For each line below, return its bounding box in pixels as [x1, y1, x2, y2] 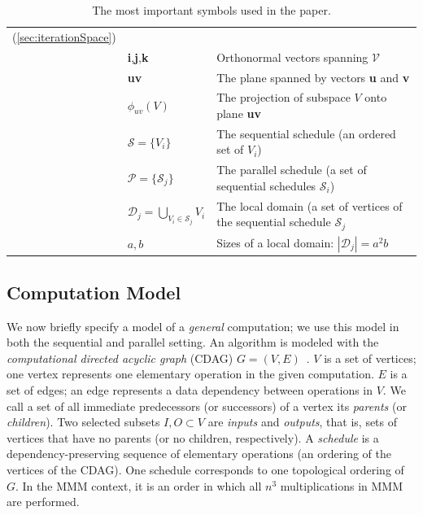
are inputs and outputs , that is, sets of [207, 413, 398, 430]
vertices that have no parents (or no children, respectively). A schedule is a [7, 429, 379, 446]
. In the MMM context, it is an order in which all [15, 477, 262, 494]
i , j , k [127, 48, 149, 65]
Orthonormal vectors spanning [216, 48, 368, 65]
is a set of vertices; [324, 349, 416, 366]
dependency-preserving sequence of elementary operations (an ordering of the [7, 445, 391, 462]
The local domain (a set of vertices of [216, 197, 403, 214]
